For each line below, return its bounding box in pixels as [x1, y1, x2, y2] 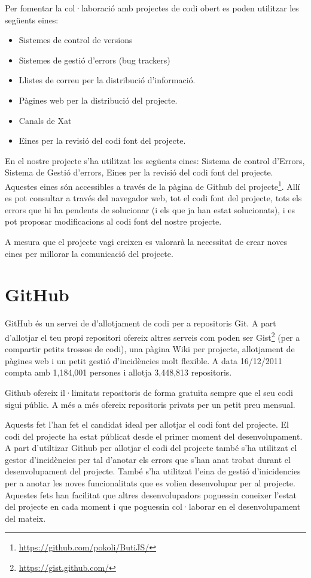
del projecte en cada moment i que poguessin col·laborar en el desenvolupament [5, 500, 301, 513]
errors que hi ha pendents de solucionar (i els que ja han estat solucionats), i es [5, 203, 295, 216]
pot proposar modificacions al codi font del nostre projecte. [5, 215, 222, 228]
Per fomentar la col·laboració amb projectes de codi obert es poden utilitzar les [5, 2, 299, 14]
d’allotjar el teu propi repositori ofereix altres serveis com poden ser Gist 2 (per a [5, 329, 300, 343]
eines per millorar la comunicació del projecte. [5, 247, 173, 259]
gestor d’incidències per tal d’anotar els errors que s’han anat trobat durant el [5, 453, 291, 465]
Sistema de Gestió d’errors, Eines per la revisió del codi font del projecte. [5, 166, 273, 178]
